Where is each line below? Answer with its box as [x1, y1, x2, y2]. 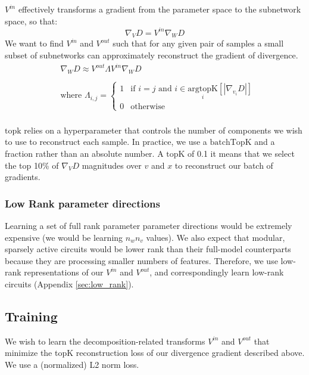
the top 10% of [5, 159, 59, 171]
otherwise [130, 102, 165, 111]
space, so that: [5, 14, 58, 27]
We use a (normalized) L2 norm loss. [5, 358, 139, 371]
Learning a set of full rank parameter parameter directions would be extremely [5, 219, 292, 232]
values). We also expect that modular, [146, 231, 285, 243]
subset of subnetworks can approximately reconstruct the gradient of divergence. [5, 49, 298, 61]
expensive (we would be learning [5, 231, 123, 243]
